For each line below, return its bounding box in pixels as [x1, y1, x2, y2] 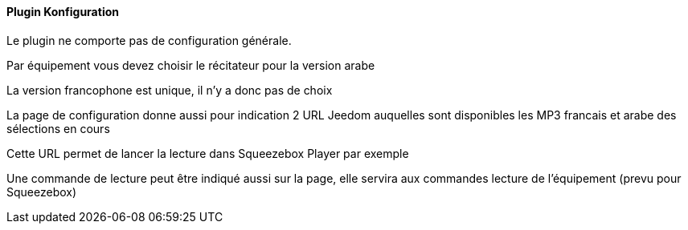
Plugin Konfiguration [6, 5, 119, 18]
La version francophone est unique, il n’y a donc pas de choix [6, 83, 333, 97]
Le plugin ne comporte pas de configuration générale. [6, 33, 292, 47]
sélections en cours [6, 121, 110, 135]
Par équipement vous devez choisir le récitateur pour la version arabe [6, 58, 375, 72]
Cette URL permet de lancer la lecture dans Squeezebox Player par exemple [6, 146, 409, 160]
